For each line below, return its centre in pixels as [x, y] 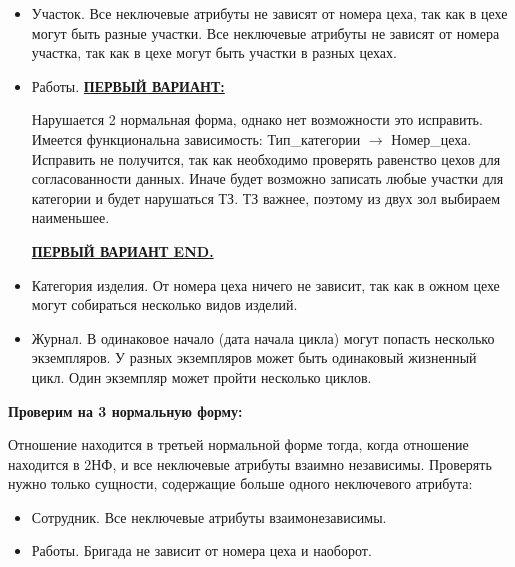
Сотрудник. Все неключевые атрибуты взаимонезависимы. [209, 516]
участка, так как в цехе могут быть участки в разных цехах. [214, 52]
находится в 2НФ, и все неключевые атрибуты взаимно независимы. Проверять [250, 463]
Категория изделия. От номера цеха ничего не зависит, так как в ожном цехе [265, 284]
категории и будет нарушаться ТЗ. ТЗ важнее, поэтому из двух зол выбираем [265, 197]
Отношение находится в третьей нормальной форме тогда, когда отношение [238, 444]
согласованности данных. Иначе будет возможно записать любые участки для [267, 178]
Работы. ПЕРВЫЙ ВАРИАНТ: [128, 85]
